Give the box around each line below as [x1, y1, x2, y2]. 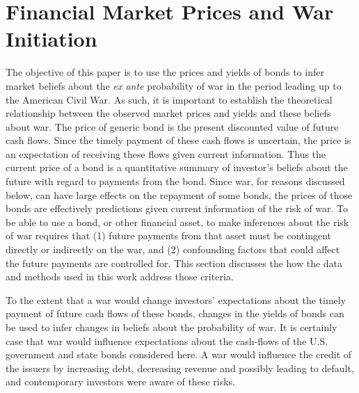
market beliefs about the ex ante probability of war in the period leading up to [6, 78, 342, 93]
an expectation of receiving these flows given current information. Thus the [6, 146, 326, 161]
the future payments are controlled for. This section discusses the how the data [6, 255, 343, 270]
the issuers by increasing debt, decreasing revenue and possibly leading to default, [6, 360, 354, 375]
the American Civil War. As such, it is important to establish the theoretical [6, 92, 333, 106]
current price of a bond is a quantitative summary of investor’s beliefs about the [6, 160, 348, 175]
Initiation [6, 24, 97, 53]
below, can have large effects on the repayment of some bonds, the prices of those [6, 187, 353, 202]
